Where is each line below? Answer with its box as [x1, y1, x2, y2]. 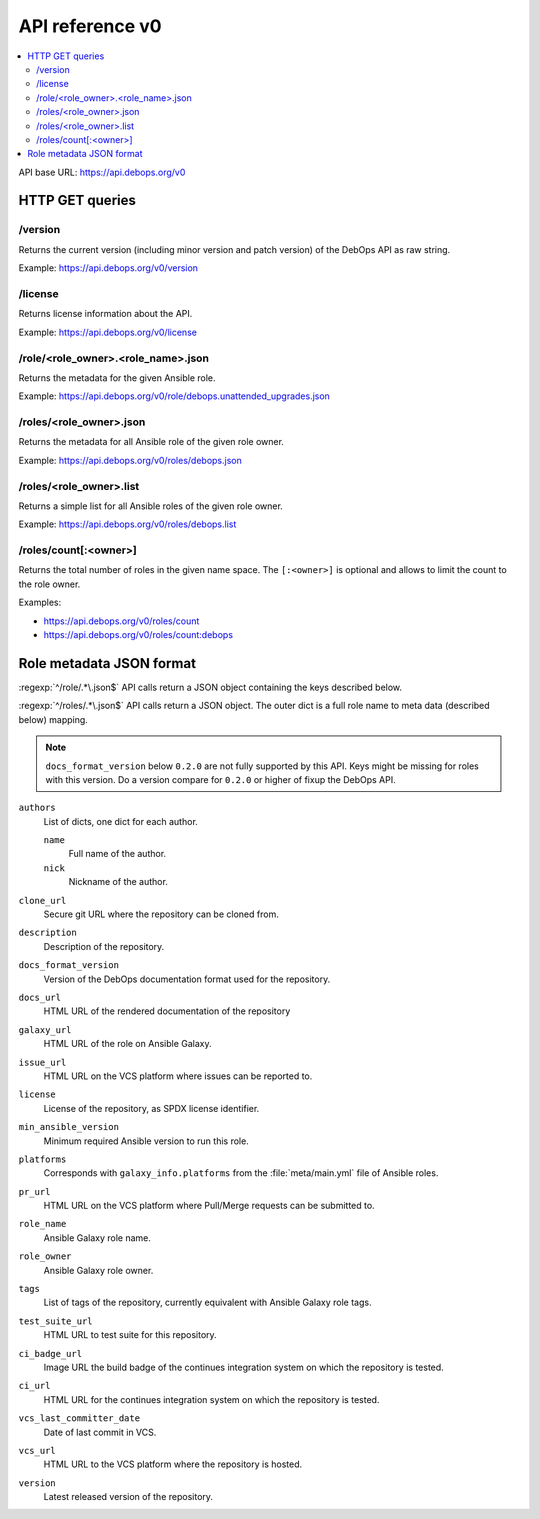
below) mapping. [18, 713, 89, 725]
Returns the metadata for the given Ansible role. [18, 371, 216, 384]
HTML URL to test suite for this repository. [43, 1329, 217, 1341]
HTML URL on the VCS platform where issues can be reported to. [43, 1070, 313, 1082]
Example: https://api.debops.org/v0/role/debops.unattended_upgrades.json [18, 390, 330, 402]
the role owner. [18, 578, 81, 590]
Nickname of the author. [68, 876, 169, 888]
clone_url [18, 895, 67, 906]
